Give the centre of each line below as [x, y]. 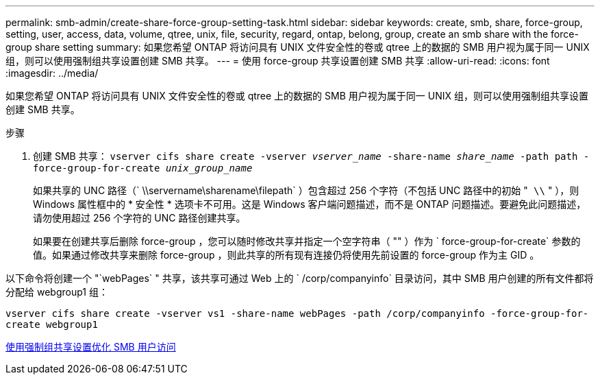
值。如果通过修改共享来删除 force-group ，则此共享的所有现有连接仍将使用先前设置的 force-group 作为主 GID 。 [286, 255]
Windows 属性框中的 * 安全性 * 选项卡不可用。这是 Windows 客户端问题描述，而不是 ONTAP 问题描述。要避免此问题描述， [310, 204]
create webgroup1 [52, 324]
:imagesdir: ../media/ [52, 73]
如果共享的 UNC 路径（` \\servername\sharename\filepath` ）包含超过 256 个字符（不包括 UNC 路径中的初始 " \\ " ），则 [306, 190]
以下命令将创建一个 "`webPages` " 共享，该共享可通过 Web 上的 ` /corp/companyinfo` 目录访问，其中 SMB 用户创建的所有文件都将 [300, 278]
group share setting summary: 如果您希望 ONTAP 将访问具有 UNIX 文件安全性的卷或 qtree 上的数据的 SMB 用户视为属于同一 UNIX [298, 47]
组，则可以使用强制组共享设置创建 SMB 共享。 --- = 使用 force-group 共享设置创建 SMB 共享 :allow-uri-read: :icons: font [278, 61]
